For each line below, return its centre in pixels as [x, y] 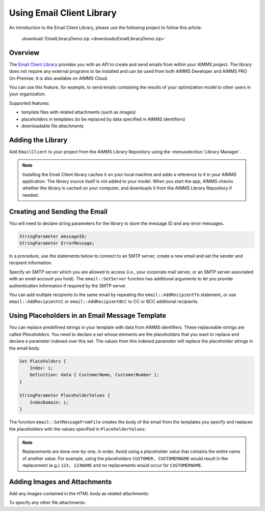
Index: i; [41, 368]
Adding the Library [38, 140]
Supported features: [29, 103]
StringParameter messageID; [53, 236]
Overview [24, 52]
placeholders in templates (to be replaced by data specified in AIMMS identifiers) [103, 119]
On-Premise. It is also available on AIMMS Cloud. [59, 78]
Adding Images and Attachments [60, 482]
